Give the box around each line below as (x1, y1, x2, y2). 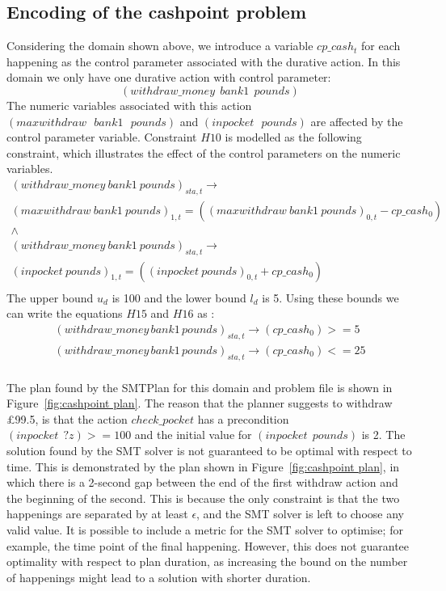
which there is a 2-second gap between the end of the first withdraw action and (6, 474, 398, 491)
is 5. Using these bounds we (262, 289, 399, 306)
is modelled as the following (225, 129, 362, 146)
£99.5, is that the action (6, 410, 128, 427)
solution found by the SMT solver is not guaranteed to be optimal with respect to (6, 441, 412, 458)
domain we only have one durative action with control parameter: (6, 69, 331, 86)
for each (361, 37, 401, 54)
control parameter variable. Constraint (6, 129, 197, 146)
